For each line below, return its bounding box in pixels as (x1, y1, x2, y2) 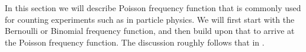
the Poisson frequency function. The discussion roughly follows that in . (5, 36, 265, 48)
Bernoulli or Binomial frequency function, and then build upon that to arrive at (5, 25, 295, 37)
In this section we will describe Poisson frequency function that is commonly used (5, 2, 301, 13)
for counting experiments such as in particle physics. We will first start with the (5, 13, 295, 25)
